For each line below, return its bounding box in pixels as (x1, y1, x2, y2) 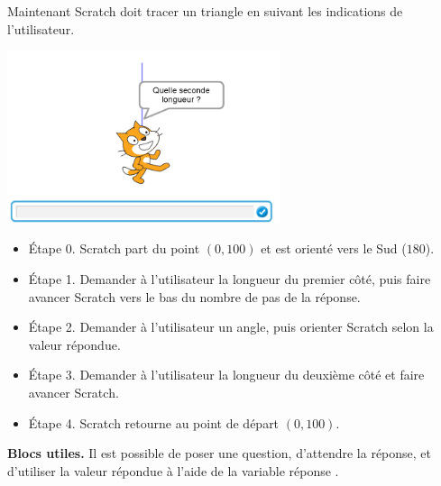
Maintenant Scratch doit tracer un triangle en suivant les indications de (7, 2, 403, 20)
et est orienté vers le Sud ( (261, 239, 407, 258)
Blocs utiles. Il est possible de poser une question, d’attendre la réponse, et (7, 444, 432, 463)
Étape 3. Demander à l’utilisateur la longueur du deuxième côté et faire (28, 365, 425, 384)
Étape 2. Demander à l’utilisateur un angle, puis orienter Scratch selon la (28, 317, 434, 336)
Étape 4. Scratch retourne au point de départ (28, 413, 280, 432)
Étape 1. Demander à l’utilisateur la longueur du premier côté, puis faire (28, 269, 431, 288)
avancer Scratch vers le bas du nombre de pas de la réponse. (28, 287, 361, 306)
